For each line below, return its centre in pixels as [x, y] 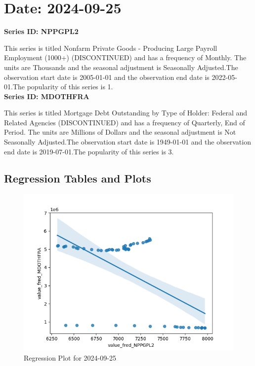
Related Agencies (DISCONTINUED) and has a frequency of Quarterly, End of [125, 122]
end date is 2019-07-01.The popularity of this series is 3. [89, 151]
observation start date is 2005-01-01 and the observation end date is [107, 77]
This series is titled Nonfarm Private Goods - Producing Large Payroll [111, 48]
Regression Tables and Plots [78, 178]
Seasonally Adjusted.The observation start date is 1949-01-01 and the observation [127, 142]
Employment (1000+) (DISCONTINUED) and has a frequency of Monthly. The [125, 57]
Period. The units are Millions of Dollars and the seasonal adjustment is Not [120, 132]
